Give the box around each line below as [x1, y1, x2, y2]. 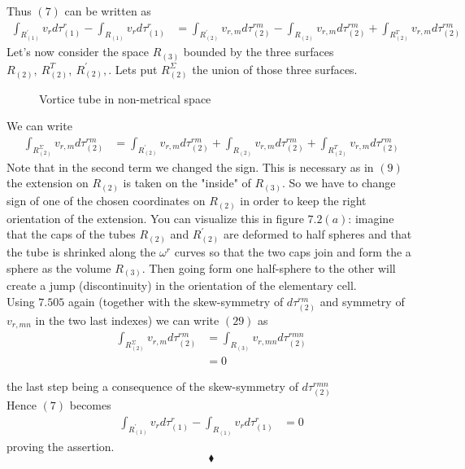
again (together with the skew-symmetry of [67, 292, 284, 309]
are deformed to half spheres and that [223, 226, 412, 243]
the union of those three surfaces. [192, 60, 358, 77]
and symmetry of [319, 292, 405, 309]
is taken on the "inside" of [123, 174, 251, 191]
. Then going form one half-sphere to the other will [141, 259, 396, 276]
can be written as [64, 2, 151, 19]
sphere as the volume [7, 259, 111, 276]
